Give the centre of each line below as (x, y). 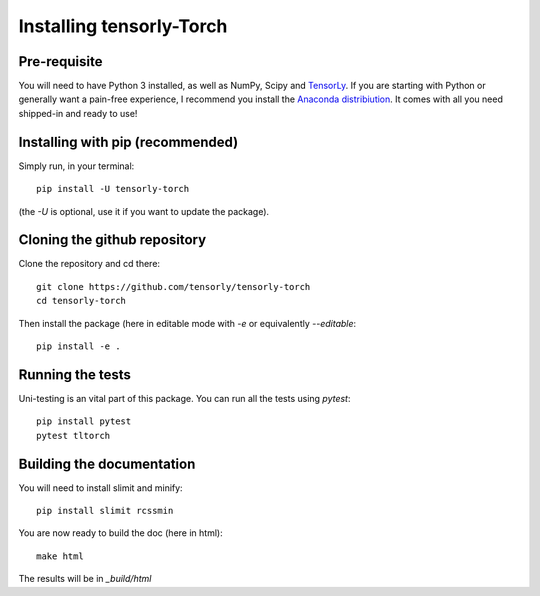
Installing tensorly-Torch (123, 26)
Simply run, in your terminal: (76, 166)
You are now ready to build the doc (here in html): (121, 533)
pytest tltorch (73, 435)
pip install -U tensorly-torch (113, 189)
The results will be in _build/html (85, 579)
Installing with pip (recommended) (128, 141)
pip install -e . (78, 346)
